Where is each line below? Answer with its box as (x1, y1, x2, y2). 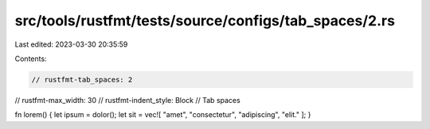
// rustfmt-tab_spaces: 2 (31, 75, 133, 84)
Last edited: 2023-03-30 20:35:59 (14, 40, 128, 49)
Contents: (14, 54, 47, 63)
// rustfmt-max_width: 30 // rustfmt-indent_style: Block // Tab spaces (14, 95, 240, 104)
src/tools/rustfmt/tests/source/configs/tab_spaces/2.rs (14, 12, 396, 29)
